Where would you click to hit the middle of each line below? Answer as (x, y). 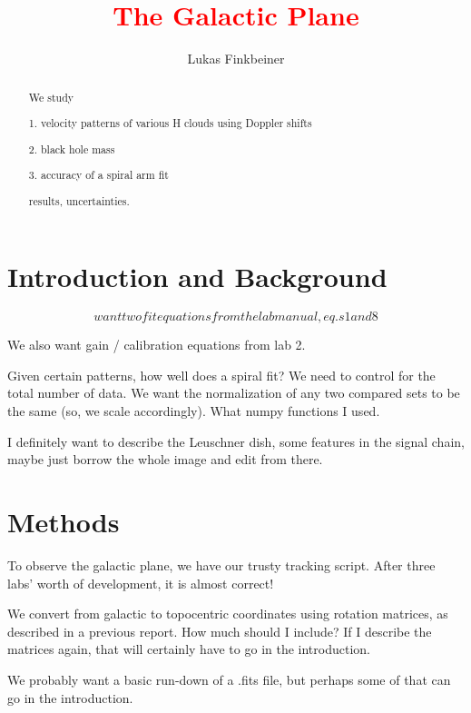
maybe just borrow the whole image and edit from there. (165, 459)
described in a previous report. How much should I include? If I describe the (220, 631)
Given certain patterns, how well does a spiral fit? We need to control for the (221, 375)
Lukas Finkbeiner (236, 59)
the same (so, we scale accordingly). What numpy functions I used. (194, 411)
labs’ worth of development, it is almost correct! (141, 583)
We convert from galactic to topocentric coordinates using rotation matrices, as (228, 614)
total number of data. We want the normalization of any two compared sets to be (234, 393)
